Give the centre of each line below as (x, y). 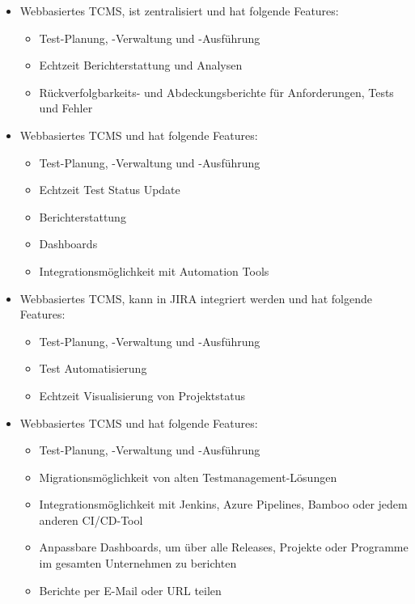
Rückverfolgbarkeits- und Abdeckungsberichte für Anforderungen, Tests (216, 92)
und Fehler (66, 108)
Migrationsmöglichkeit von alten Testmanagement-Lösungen (188, 477)
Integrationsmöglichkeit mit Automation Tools (154, 270)
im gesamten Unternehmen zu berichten (138, 563)
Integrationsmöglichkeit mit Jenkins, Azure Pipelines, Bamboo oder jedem (223, 504)
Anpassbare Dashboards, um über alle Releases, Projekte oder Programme (224, 547)
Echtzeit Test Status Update (110, 190)
